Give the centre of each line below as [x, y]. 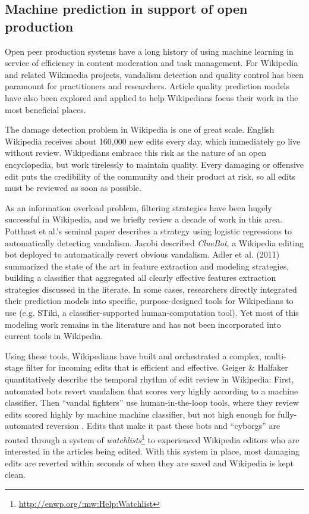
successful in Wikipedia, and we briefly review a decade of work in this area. [144, 219]
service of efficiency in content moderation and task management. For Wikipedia [152, 63]
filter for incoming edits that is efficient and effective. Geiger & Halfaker [157, 367]
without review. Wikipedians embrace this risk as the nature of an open [135, 153]
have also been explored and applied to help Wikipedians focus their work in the [152, 97]
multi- [275, 355]
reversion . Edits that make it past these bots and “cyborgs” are [163, 426]
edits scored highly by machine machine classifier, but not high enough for [140, 414]
